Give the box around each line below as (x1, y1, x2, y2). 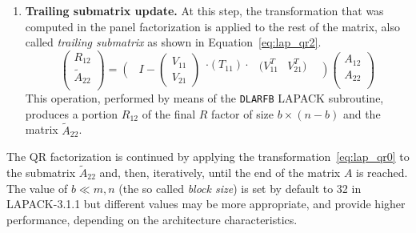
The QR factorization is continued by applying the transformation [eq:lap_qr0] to (6, 148, 410, 165)
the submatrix (6, 163, 76, 180)
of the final (142, 105, 196, 122)
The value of (6, 179, 68, 196)
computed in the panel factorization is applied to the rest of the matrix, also (25, 18, 400, 34)
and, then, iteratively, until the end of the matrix (99, 163, 341, 180)
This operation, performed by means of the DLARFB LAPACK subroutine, (25, 90, 384, 106)
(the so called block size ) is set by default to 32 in (118, 179, 362, 196)
